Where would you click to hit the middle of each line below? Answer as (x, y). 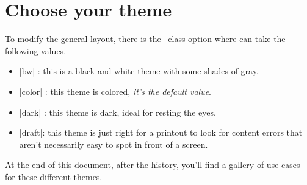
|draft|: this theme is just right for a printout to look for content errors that (161, 132)
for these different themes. (54, 176)
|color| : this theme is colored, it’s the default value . (115, 91)
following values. (36, 50)
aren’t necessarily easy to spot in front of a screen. (114, 144)
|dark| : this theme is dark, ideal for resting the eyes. (117, 112)
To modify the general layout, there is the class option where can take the (145, 39)
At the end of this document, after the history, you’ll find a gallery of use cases (153, 165)
